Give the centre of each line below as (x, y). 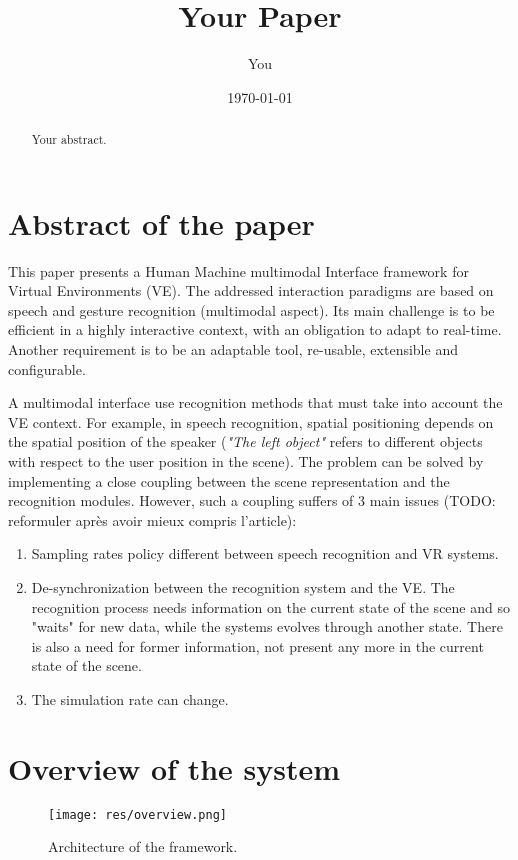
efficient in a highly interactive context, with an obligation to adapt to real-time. (255, 329)
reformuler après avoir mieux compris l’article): (152, 519)
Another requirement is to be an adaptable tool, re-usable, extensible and (233, 349)
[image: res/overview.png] (137, 814)
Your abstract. (69, 139)
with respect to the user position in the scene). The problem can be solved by (246, 461)
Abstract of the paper (161, 222)
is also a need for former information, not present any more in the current (257, 645)
